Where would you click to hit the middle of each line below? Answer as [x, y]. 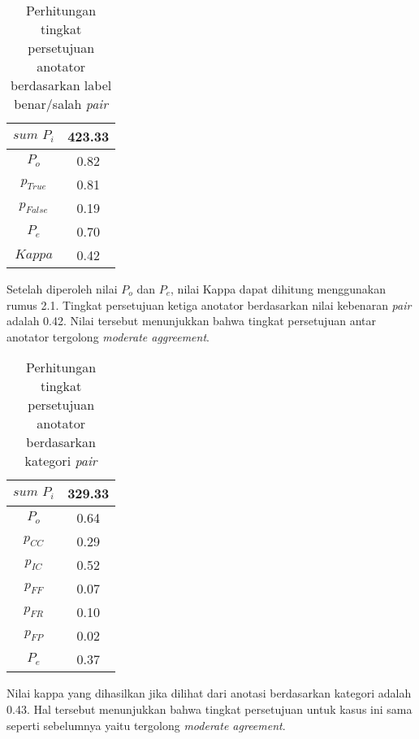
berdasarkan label [61, 85]
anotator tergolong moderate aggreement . [108, 336]
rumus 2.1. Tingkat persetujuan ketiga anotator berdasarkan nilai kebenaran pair [209, 304]
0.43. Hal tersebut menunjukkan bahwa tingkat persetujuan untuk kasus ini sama [209, 709]
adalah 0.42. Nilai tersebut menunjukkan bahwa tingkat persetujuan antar [191, 321]
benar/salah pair [61, 104]
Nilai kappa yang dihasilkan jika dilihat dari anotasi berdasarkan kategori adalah [209, 693]
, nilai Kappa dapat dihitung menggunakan [278, 289]
